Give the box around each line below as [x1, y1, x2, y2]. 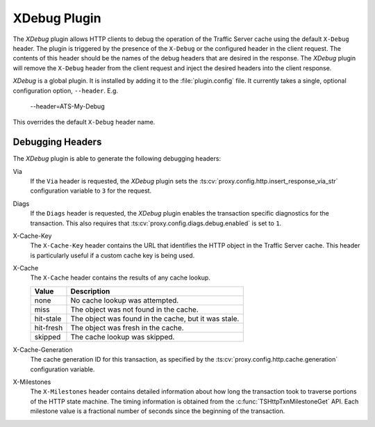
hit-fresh [34, 323, 63, 332]
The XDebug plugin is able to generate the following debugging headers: [12, 154, 222, 163]
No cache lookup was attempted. [70, 296, 179, 305]
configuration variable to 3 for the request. [30, 186, 152, 195]
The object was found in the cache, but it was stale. [70, 314, 240, 323]
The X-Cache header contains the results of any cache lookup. [30, 273, 211, 282]
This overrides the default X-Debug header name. [12, 118, 156, 127]
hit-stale [34, 314, 62, 323]
